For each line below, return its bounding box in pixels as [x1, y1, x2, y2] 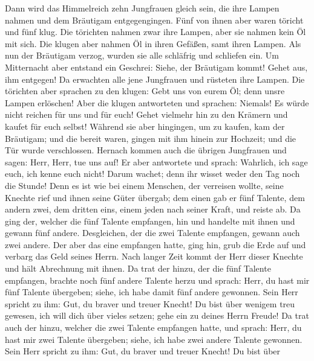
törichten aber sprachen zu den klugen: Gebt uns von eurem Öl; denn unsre [5, 85, 285, 97]
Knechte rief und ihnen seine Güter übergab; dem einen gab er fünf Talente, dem [5, 191, 305, 203]
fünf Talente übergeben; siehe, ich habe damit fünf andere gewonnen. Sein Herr [5, 286, 298, 298]
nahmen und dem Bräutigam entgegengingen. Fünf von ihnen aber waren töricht [5, 13, 304, 26]
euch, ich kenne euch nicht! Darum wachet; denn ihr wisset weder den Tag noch [5, 167, 300, 180]
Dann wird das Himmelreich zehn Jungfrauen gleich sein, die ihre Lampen [5, 2, 280, 14]
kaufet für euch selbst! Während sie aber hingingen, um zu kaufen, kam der [5, 120, 285, 132]
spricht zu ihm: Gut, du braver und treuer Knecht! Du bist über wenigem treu [5, 297, 295, 310]
